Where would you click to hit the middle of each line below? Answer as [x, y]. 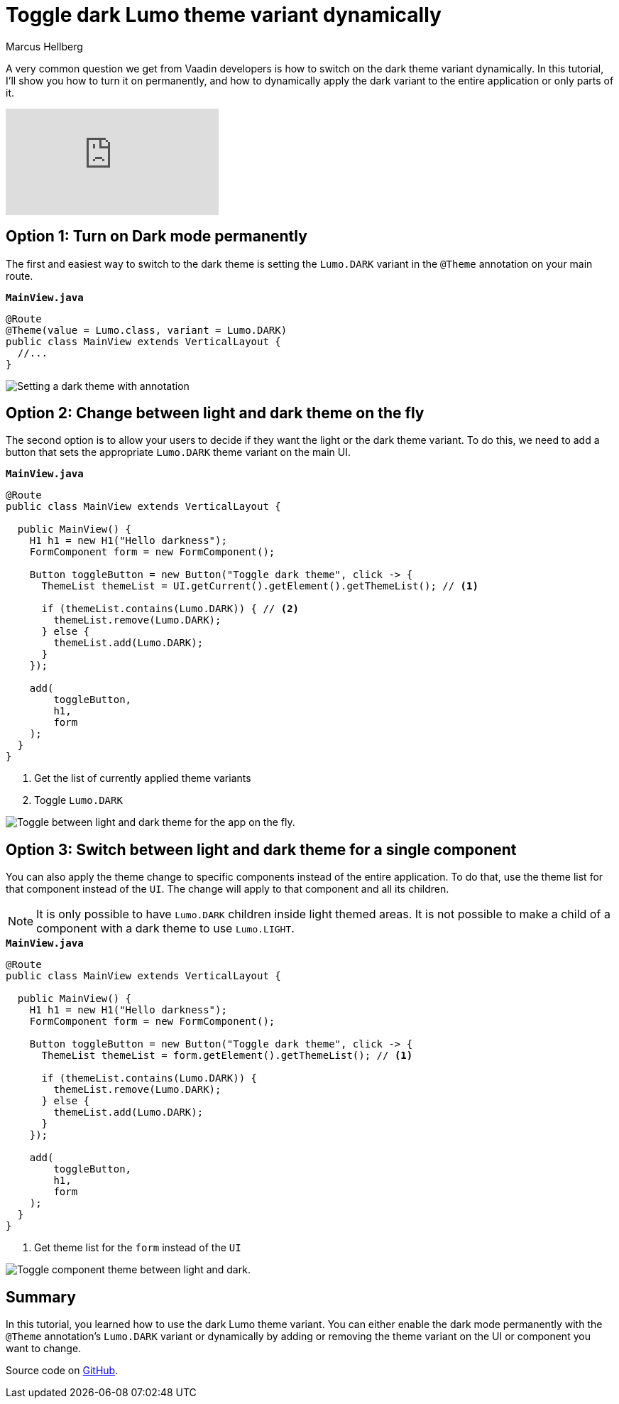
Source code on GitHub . [62, 1371]
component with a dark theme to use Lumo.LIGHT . [165, 929]
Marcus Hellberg [44, 46]
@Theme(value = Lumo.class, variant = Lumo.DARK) [147, 330]
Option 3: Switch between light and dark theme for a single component [261, 849]
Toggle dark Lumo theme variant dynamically [224, 15]
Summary [41, 1297]
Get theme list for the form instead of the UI [138, 1248]
